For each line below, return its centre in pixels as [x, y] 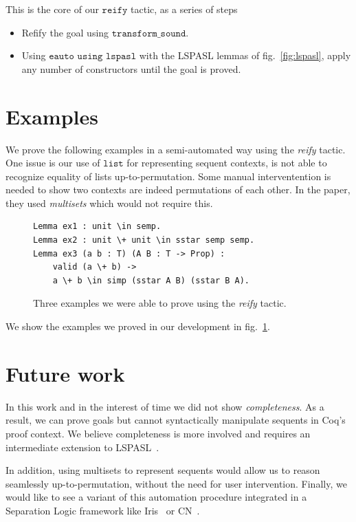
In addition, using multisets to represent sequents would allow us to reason [163, 470]
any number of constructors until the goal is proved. [131, 68]
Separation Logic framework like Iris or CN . [103, 510]
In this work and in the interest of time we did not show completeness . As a [165, 406]
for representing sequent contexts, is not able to [227, 163]
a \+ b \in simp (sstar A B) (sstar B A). [151, 280]
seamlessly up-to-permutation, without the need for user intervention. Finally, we [176, 483]
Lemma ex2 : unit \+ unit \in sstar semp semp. [144, 240]
